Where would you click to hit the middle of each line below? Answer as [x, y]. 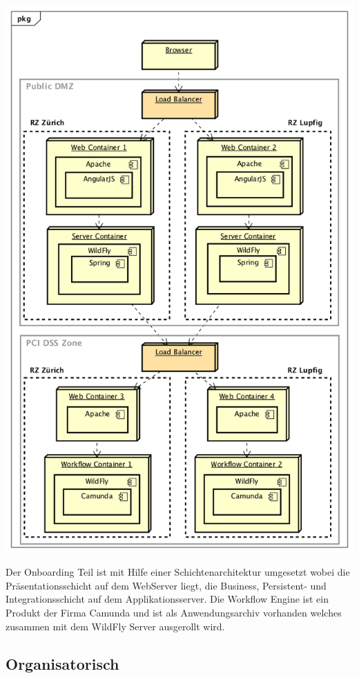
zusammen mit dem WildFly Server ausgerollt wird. [115, 626]
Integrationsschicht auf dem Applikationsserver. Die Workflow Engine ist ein [167, 599]
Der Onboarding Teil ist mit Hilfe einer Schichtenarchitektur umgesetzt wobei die [178, 572]
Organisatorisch [62, 663]
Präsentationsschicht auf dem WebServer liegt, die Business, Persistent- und [166, 585]
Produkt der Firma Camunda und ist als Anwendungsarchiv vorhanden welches [174, 612]
